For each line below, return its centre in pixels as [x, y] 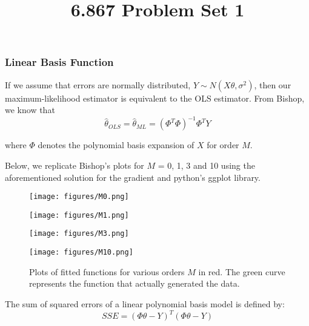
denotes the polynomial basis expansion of [116, 145]
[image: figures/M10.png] [81, 253]
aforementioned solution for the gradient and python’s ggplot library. [133, 177]
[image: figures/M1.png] [79, 215]
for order [223, 145]
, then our [273, 84]
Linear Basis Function [59, 62]
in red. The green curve [242, 271]
